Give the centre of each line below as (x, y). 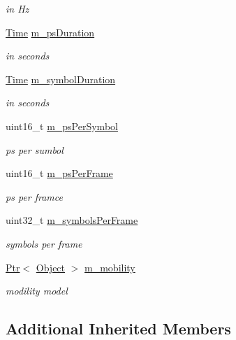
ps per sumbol (35, 149)
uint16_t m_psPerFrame (59, 173)
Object (51, 267)
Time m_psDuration (50, 32)
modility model (37, 291)
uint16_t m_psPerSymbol (62, 126)
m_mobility (110, 267)
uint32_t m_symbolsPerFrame (72, 220)
